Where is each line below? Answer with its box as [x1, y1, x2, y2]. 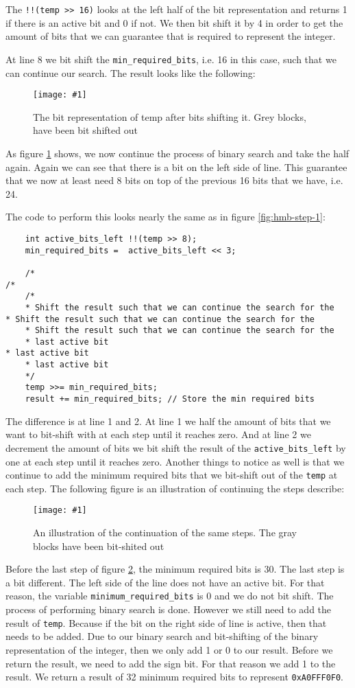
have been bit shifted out [33, 123, 138, 137]
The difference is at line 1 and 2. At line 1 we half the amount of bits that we [5, 413, 331, 428]
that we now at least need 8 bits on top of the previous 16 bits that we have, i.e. [5, 173, 343, 187]
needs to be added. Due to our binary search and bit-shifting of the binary [5, 629, 319, 643]
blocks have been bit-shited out [33, 538, 164, 553]
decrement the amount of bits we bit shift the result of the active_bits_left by [5, 440, 346, 455]
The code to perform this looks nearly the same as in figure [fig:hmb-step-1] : [5, 209, 326, 224]
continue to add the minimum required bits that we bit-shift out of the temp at [5, 468, 338, 482]
